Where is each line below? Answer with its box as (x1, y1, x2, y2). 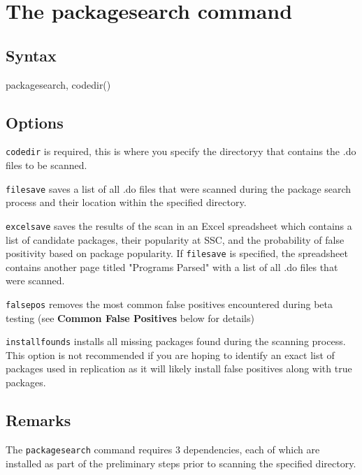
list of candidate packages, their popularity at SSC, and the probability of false (6, 232, 345, 247)
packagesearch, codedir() (6, 77, 111, 92)
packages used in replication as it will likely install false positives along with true (6, 361, 352, 376)
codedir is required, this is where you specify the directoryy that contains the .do (6, 144, 356, 159)
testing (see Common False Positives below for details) (6, 310, 254, 325)
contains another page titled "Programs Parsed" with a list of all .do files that (6, 259, 338, 274)
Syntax (6, 44, 57, 66)
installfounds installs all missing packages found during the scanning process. (6, 334, 346, 349)
